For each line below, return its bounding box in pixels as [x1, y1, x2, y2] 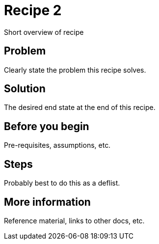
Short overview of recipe [4, 27, 84, 36]
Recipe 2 [4, 2, 62, 19]
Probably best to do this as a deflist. [4, 179, 120, 188]
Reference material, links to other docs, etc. [4, 216, 145, 225]
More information [4, 195, 91, 208]
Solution [4, 82, 46, 95]
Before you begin [4, 120, 89, 133]
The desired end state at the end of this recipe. [4, 103, 156, 112]
